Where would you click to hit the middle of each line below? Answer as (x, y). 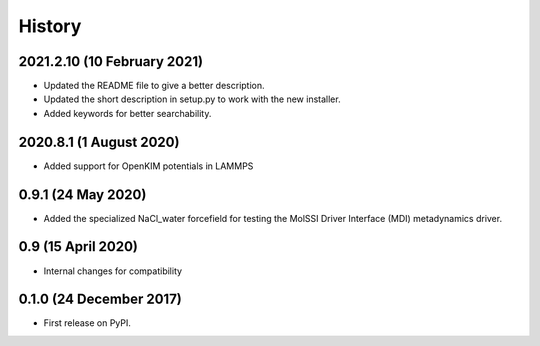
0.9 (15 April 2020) (78, 246)
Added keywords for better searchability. (127, 113)
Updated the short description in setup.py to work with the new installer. (192, 99)
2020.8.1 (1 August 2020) (99, 141)
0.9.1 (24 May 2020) (82, 194)
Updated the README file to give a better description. (154, 86)
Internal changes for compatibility (113, 271)
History (50, 26)
